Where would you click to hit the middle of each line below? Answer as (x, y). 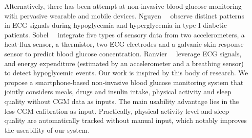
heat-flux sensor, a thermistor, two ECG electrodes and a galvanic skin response (124, 44)
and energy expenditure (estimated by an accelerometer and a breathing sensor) (124, 63)
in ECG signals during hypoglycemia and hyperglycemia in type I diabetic (116, 25)
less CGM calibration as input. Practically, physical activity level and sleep (117, 111)
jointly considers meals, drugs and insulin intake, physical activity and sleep (118, 92)
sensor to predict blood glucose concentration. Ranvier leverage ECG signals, (123, 53)
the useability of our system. (47, 129)
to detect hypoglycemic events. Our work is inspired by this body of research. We (126, 73)
